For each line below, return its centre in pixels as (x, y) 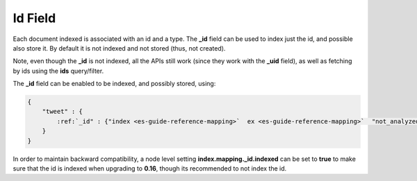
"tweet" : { (63, 112)
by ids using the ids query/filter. (58, 71)
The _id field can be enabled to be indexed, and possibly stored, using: (114, 84)
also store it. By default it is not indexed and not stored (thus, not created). (119, 48)
